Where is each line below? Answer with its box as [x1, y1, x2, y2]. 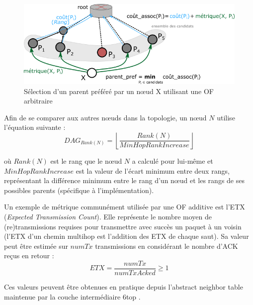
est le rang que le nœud [50, 156, 122, 166]
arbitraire [24, 96, 53, 106]
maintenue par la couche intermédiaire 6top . [4, 291, 141, 302]
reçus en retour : [4, 250, 54, 261]
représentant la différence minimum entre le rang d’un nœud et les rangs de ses [4, 175, 245, 186]
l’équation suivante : [4, 122, 66, 132]
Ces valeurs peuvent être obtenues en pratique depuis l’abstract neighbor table [4, 282, 243, 292]
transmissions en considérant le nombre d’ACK [95, 240, 238, 251]
